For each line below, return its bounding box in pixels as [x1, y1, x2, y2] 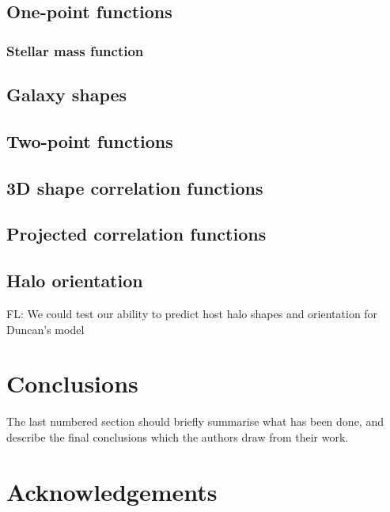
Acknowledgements [6, 475, 218, 507]
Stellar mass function [6, 40, 144, 60]
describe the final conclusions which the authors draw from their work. [6, 428, 349, 445]
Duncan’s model [6, 320, 85, 337]
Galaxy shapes [6, 82, 127, 107]
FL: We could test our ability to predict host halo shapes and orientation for [6, 305, 378, 321]
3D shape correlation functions [6, 175, 263, 199]
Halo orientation [6, 268, 143, 293]
